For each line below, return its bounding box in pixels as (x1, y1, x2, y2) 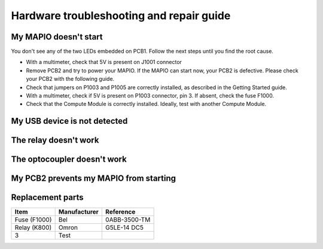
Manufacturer (58, 208, 99, 216)
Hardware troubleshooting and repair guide (11, 9, 231, 22)
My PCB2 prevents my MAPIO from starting (11, 174, 176, 184)
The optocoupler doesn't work (11, 154, 127, 165)
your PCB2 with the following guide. (26, 75, 115, 83)
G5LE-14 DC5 (105, 223, 144, 232)
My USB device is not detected (11, 116, 128, 126)
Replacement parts (11, 192, 84, 203)
